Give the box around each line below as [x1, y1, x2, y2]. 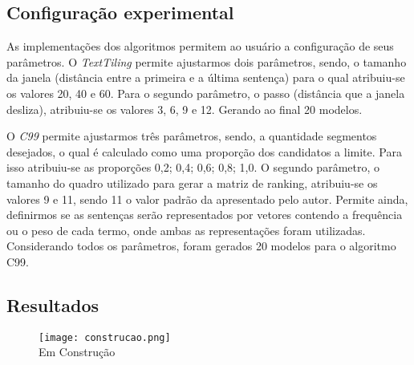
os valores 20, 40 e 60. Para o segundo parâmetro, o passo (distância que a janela [6, 84, 405, 101]
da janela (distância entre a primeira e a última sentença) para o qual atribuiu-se [6, 69, 405, 86]
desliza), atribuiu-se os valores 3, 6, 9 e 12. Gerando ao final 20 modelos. [6, 100, 363, 117]
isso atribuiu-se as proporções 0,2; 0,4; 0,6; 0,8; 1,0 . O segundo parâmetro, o [6, 159, 380, 176]
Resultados [6, 292, 99, 317]
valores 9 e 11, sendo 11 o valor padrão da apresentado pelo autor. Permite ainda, [6, 190, 408, 207]
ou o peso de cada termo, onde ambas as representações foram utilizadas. [6, 221, 366, 238]
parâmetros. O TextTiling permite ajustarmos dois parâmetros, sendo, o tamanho [6, 53, 407, 70]
